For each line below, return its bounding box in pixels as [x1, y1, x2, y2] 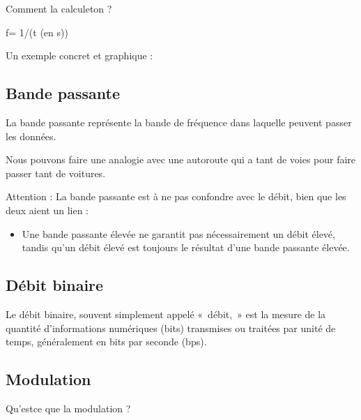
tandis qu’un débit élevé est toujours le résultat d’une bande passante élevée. [22, 240, 350, 255]
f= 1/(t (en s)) [6, 24, 68, 39]
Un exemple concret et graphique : [6, 48, 153, 63]
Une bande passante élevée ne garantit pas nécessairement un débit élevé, [22, 226, 335, 241]
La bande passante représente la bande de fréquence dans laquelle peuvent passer [6, 114, 352, 129]
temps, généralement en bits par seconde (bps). [6, 334, 207, 349]
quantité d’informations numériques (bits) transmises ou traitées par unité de [6, 320, 336, 335]
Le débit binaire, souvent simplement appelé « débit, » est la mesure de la [6, 306, 326, 321]
